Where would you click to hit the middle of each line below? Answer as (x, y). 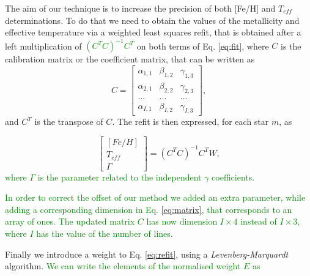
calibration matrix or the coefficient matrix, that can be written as (130, 59)
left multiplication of (43, 46)
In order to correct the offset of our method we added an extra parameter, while (155, 197)
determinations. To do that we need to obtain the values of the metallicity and (152, 20)
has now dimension (182, 221)
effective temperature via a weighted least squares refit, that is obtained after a (153, 32)
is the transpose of (69, 121)
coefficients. (233, 177)
